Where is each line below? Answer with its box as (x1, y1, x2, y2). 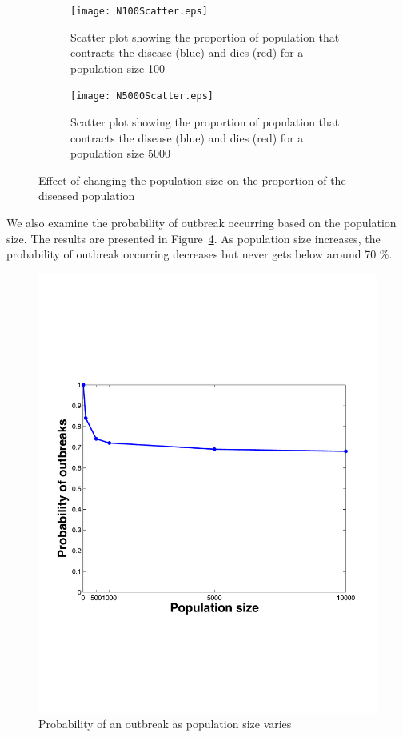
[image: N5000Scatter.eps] (70, 90, 213, 102)
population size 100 (70, 59, 165, 76)
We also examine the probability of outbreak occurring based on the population (6, 214, 397, 231)
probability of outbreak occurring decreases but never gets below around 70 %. (6, 246, 393, 262)
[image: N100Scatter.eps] (70, 6, 208, 17)
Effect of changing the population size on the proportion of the (38, 171, 346, 188)
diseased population (38, 187, 135, 204)
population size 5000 (70, 145, 170, 162)
